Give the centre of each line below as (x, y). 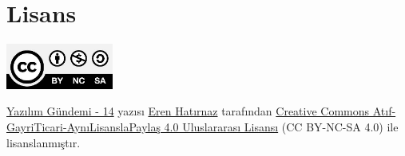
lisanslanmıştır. (44, 142)
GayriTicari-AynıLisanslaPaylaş (83, 127)
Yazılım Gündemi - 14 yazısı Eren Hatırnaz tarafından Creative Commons (188, 111)
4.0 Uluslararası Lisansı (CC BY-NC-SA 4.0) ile (281, 127)
